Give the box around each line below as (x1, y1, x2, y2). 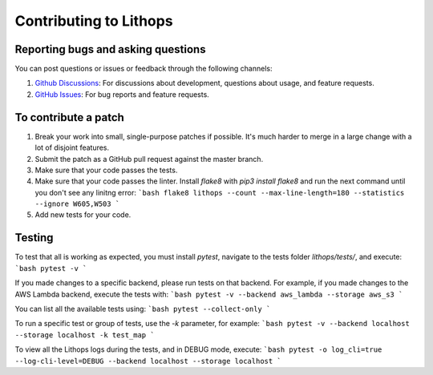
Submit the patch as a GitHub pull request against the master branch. (34, 154, 264, 163)
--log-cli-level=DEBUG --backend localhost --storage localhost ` (14, 357, 282, 365)
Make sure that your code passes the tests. (34, 165, 178, 175)
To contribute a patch (14, 111, 124, 124)
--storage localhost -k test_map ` (14, 330, 156, 340)
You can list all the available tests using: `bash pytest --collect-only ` (14, 304, 271, 313)
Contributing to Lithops (14, 12, 173, 30)
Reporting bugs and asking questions (14, 42, 206, 56)
